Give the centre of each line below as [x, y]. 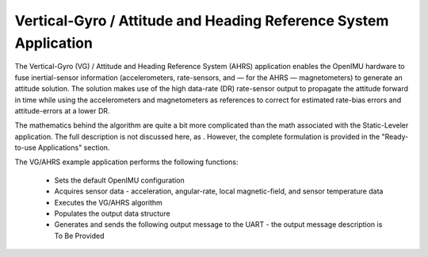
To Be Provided [79, 236]
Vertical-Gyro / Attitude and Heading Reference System [202, 21]
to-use [26, 148]
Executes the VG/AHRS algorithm [108, 202]
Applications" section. [74, 148]
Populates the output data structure [112, 213]
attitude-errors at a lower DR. [62, 110]
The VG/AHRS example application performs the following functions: [126, 162]
